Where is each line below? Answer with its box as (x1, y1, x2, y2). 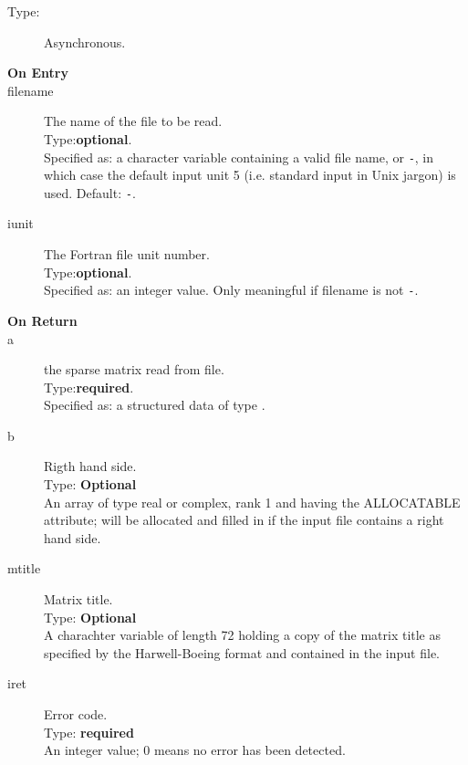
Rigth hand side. (44, 456, 137, 476)
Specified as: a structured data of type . (44, 395, 265, 414)
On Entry (7, 63, 68, 82)
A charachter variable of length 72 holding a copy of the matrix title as (44, 625, 442, 644)
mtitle (7, 559, 41, 578)
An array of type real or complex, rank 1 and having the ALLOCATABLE (44, 492, 461, 511)
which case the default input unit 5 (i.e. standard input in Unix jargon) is (44, 165, 456, 184)
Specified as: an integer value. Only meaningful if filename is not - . (44, 280, 419, 299)
